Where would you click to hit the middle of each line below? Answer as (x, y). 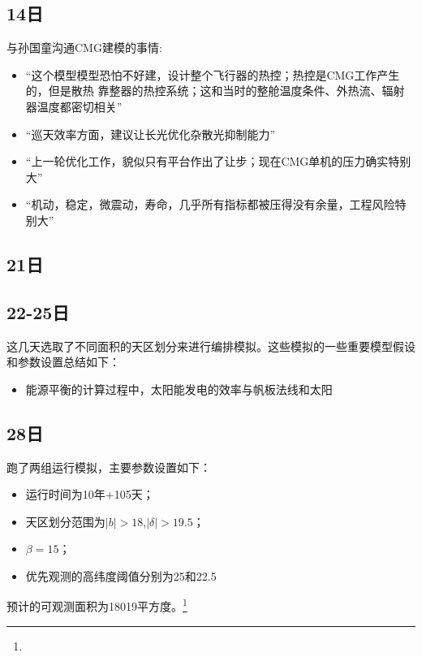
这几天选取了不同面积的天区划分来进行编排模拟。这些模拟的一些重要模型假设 (211, 346)
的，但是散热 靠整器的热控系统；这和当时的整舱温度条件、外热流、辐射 (215, 91)
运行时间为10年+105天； (90, 494)
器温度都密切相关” (74, 106)
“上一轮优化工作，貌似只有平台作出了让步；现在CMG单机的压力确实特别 (218, 161)
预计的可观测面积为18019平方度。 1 (97, 605)
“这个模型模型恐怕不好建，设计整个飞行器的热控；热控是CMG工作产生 (213, 74)
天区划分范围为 (65, 521)
